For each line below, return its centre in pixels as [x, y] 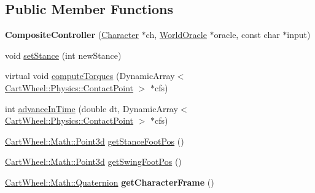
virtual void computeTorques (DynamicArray [90, 76]
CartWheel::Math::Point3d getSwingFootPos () [93, 161]
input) [299, 35]
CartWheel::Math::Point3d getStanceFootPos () [95, 141]
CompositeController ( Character [72, 35]
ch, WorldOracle [176, 35]
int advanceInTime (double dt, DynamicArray [91, 108]
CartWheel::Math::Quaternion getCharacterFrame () [110, 182]
